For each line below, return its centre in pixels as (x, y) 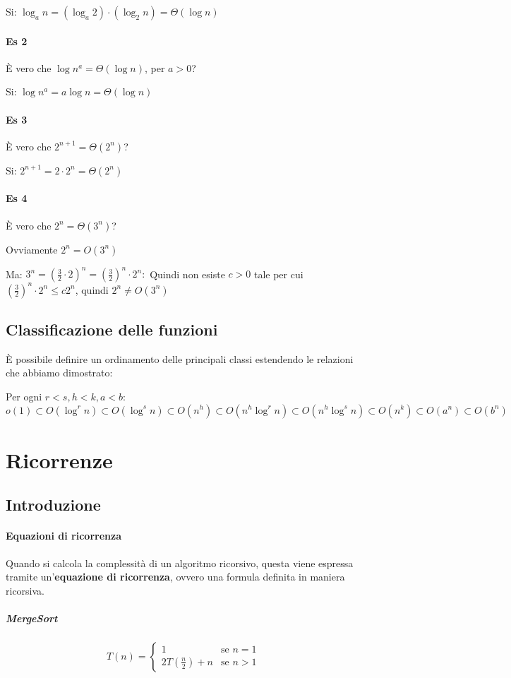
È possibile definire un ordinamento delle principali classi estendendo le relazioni (180, 358)
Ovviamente (32, 249)
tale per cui (278, 274)
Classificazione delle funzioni (112, 329)
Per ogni (24, 396)
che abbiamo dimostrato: (59, 373)
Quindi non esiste (187, 274)
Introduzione (53, 505)
